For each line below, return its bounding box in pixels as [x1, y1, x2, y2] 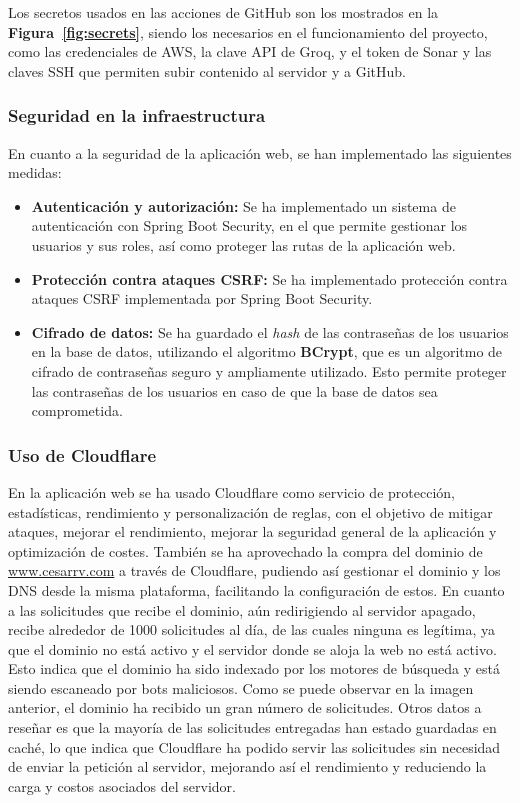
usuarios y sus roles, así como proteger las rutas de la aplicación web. [31, 234, 456, 255]
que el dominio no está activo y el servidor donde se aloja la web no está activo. [8, 638, 497, 659]
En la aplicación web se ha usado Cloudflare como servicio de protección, [8, 481, 455, 502]
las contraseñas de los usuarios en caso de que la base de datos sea [31, 380, 438, 401]
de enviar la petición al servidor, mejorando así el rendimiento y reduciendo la [8, 756, 487, 777]
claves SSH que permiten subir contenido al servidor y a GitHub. [8, 60, 406, 81]
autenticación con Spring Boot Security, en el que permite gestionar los [31, 215, 468, 236]
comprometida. [31, 400, 123, 421]
